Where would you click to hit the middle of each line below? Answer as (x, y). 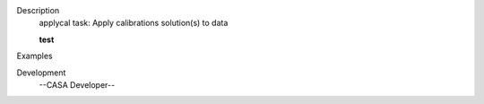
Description (38, 10)
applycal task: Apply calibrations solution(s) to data (134, 23)
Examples (35, 56)
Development (41, 73)
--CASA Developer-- (77, 84)
